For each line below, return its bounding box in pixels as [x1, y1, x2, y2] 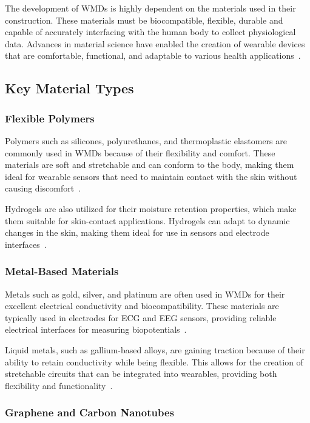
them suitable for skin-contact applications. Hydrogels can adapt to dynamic [5, 214, 290, 227]
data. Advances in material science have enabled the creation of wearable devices [5, 37, 305, 50]
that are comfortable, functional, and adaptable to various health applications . [5, 49, 301, 62]
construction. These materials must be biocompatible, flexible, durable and [5, 13, 283, 26]
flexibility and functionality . [5, 379, 113, 391]
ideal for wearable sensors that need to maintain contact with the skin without [5, 170, 297, 182]
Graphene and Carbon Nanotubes [5, 405, 174, 420]
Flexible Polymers [5, 110, 95, 125]
